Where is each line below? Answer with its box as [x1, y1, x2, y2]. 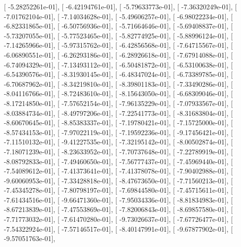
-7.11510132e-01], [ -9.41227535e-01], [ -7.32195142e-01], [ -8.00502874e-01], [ [4, 137, 233, 147]
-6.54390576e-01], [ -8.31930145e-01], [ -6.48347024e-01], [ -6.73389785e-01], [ [4, 69, 233, 79]
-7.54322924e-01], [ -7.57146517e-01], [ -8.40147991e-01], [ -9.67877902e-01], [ [4, 223, 233, 234]
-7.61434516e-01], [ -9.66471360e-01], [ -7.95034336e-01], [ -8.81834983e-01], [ [4, 194, 233, 205]
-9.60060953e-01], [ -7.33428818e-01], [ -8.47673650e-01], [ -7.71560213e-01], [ [4, 175, 233, 185]
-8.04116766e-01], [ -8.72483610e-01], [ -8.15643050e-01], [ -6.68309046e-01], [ [4, 88, 233, 99]
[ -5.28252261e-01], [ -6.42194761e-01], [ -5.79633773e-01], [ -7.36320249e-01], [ [4, 1, 237, 11]
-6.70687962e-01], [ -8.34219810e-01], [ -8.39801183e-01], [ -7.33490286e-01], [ [4, 78, 233, 89]
